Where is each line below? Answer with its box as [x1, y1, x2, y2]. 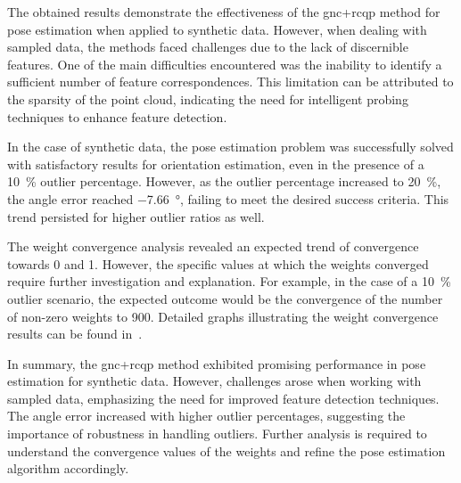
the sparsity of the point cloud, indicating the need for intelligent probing [7, 89, 408, 108]
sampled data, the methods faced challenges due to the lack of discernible [7, 37, 408, 56]
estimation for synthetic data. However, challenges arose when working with [7, 372, 422, 390]
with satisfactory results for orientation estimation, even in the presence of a [7, 154, 424, 173]
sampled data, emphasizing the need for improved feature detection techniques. [7, 389, 440, 407]
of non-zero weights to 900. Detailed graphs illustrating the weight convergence [7, 307, 439, 325]
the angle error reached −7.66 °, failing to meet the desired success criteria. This [7, 189, 449, 208]
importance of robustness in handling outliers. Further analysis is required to [7, 424, 427, 443]
